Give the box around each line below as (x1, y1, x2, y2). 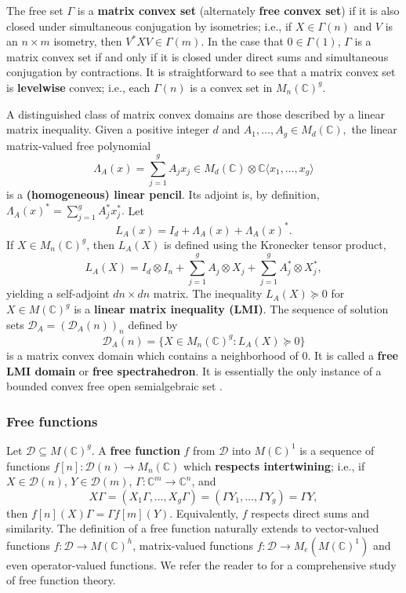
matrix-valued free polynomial (6, 137, 151, 153)
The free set (6, 2, 63, 18)
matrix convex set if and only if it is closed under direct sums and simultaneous (6, 48, 389, 64)
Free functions (6, 411, 98, 430)
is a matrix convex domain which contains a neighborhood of (6, 346, 299, 363)
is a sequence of (299, 441, 375, 458)
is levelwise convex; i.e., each (6, 79, 150, 95)
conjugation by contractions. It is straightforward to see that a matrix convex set (6, 64, 396, 80)
